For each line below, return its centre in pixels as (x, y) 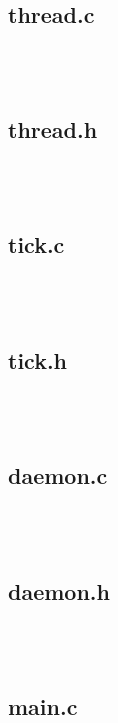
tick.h (38, 359)
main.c (43, 705)
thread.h (53, 128)
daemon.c (58, 475)
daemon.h (59, 590)
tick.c (36, 244)
